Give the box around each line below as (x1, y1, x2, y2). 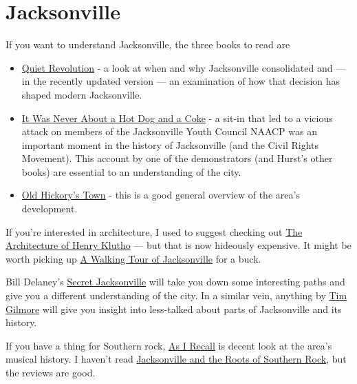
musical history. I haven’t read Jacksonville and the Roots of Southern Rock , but (6, 352, 347, 366)
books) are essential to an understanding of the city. (21, 164, 241, 179)
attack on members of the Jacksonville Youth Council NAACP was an (21, 124, 317, 139)
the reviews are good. (6, 365, 96, 379)
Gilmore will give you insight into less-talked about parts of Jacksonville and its (6, 301, 342, 316)
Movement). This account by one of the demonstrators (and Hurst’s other (21, 151, 333, 165)
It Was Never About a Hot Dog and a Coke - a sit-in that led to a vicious (21, 110, 333, 125)
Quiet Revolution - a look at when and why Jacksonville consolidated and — (21, 60, 346, 74)
